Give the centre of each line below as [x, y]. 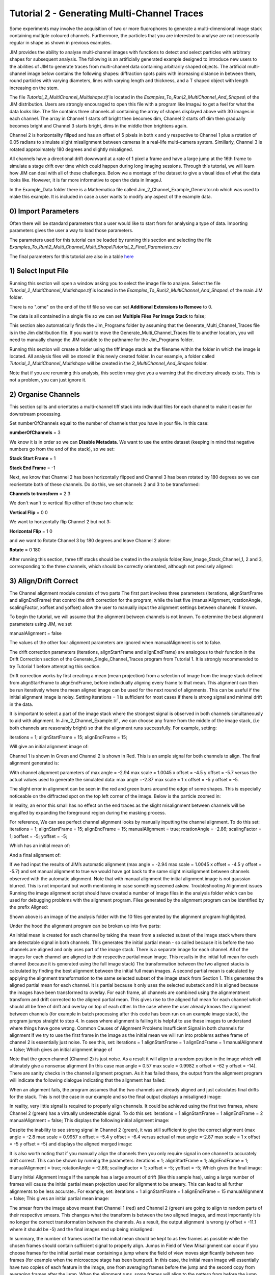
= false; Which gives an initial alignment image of [61, 1049]
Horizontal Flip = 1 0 [31, 531]
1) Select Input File [39, 271]
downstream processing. [36, 414]
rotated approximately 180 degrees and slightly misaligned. [71, 149]
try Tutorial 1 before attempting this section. [55, 666]
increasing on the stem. [34, 88]
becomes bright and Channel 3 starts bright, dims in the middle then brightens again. [99, 125]
